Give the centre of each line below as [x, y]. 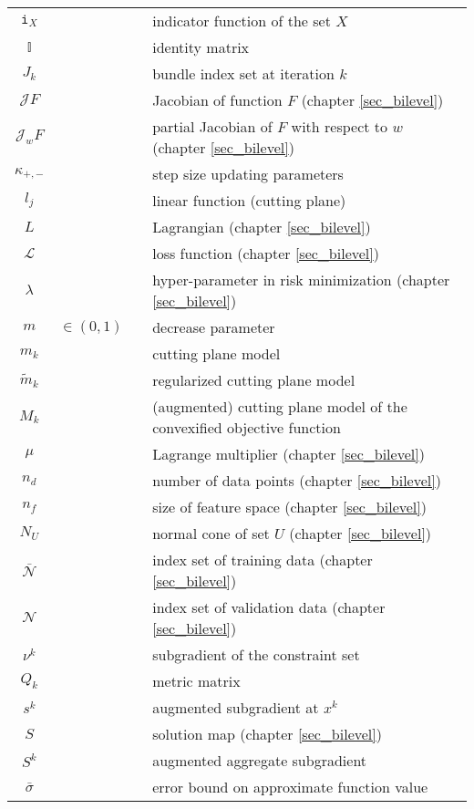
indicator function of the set [242, 21]
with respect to [340, 126]
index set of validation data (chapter [269, 607]
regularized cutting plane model [254, 380]
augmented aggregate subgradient [260, 760]
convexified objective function [247, 427]
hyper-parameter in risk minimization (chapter [301, 280]
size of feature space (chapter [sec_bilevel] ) [289, 507]
